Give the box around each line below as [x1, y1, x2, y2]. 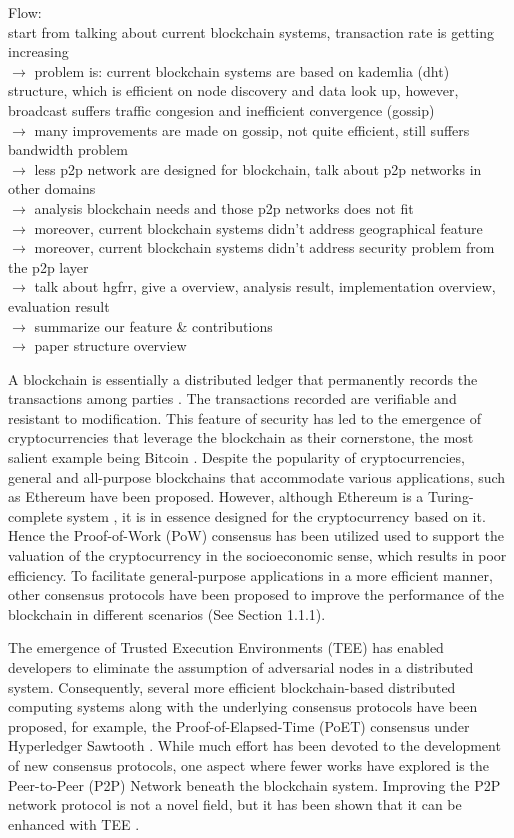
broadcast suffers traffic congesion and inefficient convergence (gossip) [8, 99, 435, 120]
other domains [8, 178, 96, 199]
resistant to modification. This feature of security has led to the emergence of [8, 407, 482, 428]
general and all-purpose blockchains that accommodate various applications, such [8, 466, 506, 487]
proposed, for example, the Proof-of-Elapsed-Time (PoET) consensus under [8, 715, 470, 736]
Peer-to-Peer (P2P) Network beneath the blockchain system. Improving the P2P [8, 774, 501, 795]
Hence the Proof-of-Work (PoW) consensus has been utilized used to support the [8, 525, 505, 546]
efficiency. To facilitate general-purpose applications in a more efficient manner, [8, 564, 493, 585]
